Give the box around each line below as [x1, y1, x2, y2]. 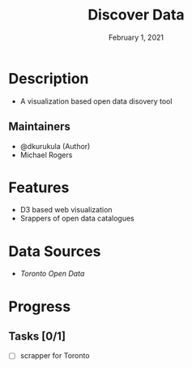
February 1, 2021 [108, 32, 164, 42]
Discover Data [87, 6, 185, 24]
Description [8, 69, 89, 88]
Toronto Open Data [19, 269, 85, 279]
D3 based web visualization [19, 205, 113, 215]
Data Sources [8, 242, 101, 260]
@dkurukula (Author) [19, 141, 91, 151]
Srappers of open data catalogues [19, 213, 135, 224]
